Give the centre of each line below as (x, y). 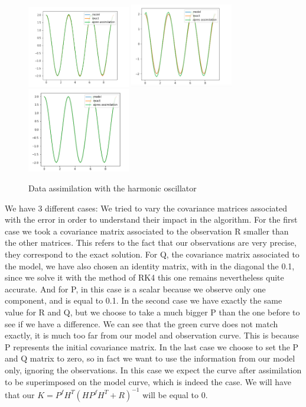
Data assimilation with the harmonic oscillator (113, 188)
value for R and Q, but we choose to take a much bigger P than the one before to (152, 312)
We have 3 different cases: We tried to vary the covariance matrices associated (146, 208)
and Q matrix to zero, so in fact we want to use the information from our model (150, 358)
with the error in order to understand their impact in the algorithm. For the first (151, 219)
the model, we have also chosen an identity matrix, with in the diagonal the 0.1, (150, 266)
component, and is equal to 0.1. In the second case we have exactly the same (144, 300)
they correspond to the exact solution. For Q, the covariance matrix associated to (152, 254)
